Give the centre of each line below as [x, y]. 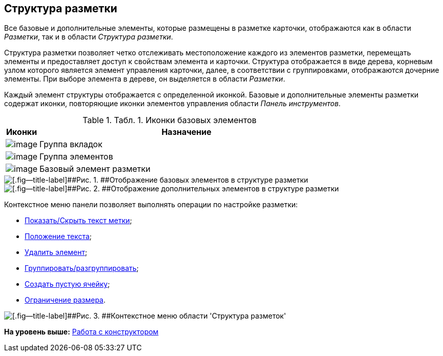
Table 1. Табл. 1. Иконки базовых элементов [170, 120]
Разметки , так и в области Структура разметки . [89, 37]
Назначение [186, 132]
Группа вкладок [71, 144]
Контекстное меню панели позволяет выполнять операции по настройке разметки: [151, 205]
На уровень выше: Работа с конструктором [81, 332]
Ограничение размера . [65, 300]
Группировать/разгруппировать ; [82, 268]
